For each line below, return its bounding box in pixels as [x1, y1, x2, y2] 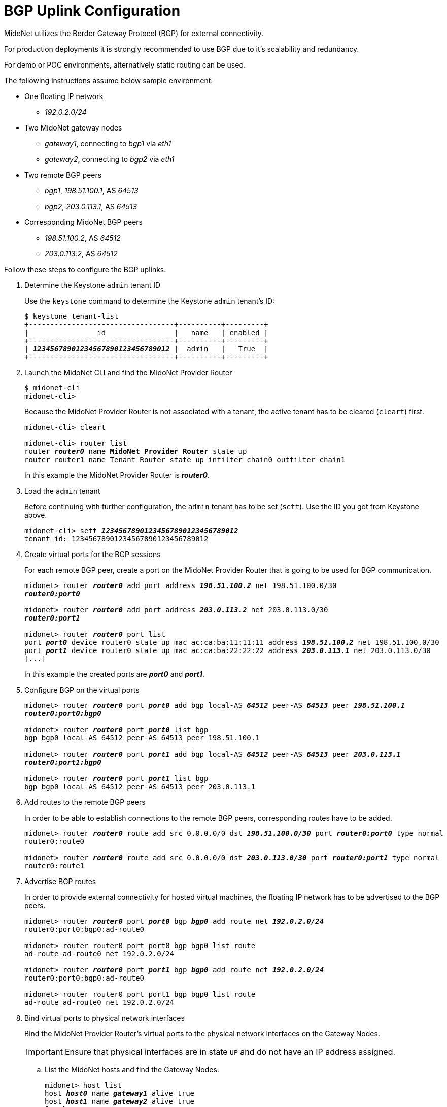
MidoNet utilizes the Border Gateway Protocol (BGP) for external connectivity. [4, 28, 264, 38]
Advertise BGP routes [24, 876, 96, 886]
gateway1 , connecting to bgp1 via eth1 [45, 139, 171, 148]
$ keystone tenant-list [24, 312, 119, 320]
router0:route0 [24, 837, 85, 845]
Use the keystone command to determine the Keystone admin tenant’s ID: [24, 296, 275, 305]
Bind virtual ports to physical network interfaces [24, 1013, 185, 1022]
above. [24, 510, 47, 519]
